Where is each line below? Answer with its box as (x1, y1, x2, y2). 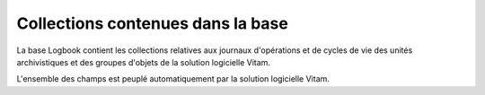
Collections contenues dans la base (16, 13, 289, 33)
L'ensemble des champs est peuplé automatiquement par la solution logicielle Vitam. (16, 73, 330, 84)
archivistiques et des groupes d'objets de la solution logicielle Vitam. (16, 56, 271, 67)
